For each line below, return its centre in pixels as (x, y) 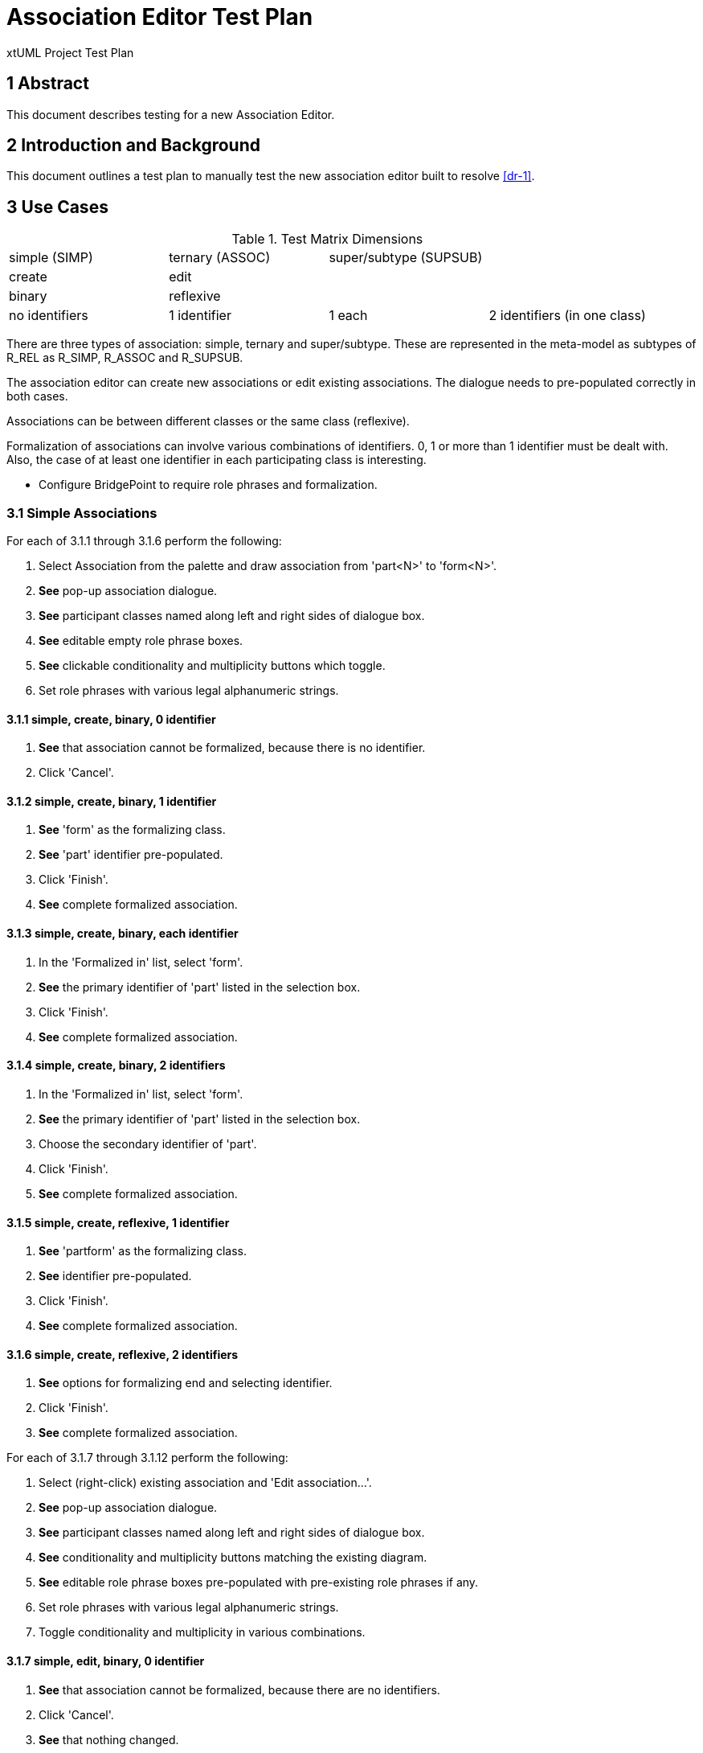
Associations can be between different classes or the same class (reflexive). (208, 421)
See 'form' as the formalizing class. (132, 830)
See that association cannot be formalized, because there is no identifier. (232, 748)
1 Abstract (48, 84)
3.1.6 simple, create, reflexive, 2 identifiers (123, 1354)
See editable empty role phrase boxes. (141, 641)
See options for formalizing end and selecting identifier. (186, 1383)
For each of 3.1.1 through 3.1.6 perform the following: (144, 541)
